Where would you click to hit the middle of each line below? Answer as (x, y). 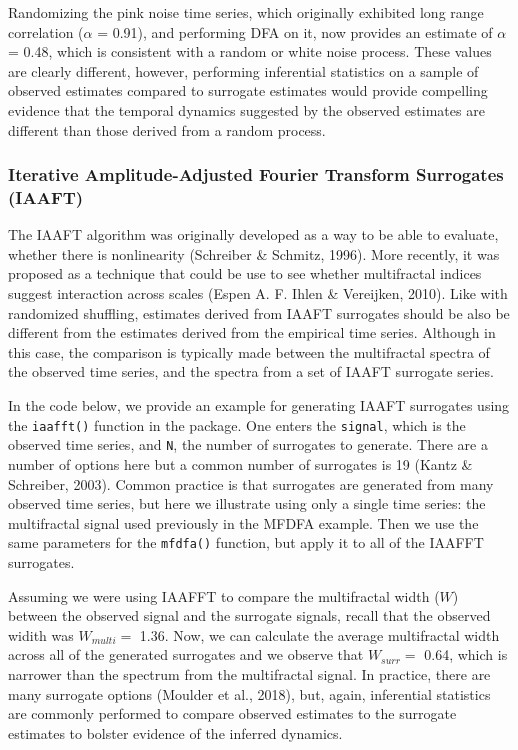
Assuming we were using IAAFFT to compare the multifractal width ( (224, 595)
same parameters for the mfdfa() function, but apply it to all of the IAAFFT (246, 542)
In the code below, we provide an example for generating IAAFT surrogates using (259, 405)
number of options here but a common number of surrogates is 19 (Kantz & (240, 463)
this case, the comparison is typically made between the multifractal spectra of (249, 351)
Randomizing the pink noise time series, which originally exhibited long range (246, 12)
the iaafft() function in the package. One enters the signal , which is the (237, 424)
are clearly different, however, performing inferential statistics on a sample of (243, 70)
